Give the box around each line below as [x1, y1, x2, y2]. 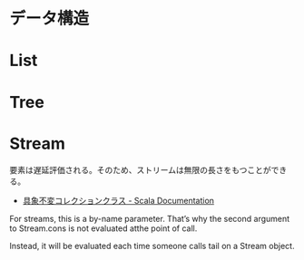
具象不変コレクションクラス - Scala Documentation [22, 195, 215, 206]
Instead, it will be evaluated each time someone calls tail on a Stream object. [9, 240, 295, 251]
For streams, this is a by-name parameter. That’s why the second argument [9, 213, 290, 224]
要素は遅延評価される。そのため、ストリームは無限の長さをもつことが [9, 164, 272, 175]
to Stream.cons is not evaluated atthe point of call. [9, 223, 198, 234]
